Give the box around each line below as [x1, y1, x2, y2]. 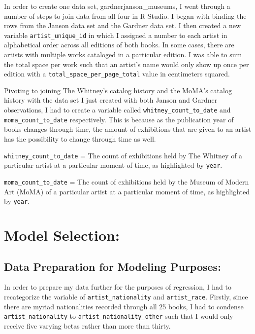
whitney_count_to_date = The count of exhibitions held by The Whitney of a [4, 150, 243, 160]
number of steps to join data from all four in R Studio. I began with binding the [4, 10, 247, 21]
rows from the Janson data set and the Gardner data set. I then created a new [4, 20, 241, 31]
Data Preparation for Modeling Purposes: [4, 259, 221, 274]
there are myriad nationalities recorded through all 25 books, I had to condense [4, 301, 244, 311]
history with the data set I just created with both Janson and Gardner [4, 95, 218, 105]
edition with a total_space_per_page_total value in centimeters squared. [4, 69, 230, 79]
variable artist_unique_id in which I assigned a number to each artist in [4, 30, 227, 40]
